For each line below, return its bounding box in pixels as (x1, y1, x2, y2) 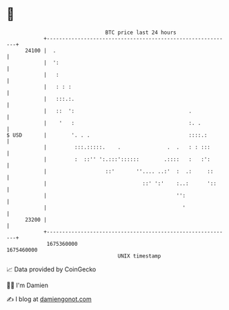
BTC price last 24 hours (105, 29, 177, 36)
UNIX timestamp (117, 252, 161, 260)
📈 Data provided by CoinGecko (6, 265, 97, 273)
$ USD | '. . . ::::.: (6, 131, 208, 139)
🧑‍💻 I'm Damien (6, 281, 49, 289)
